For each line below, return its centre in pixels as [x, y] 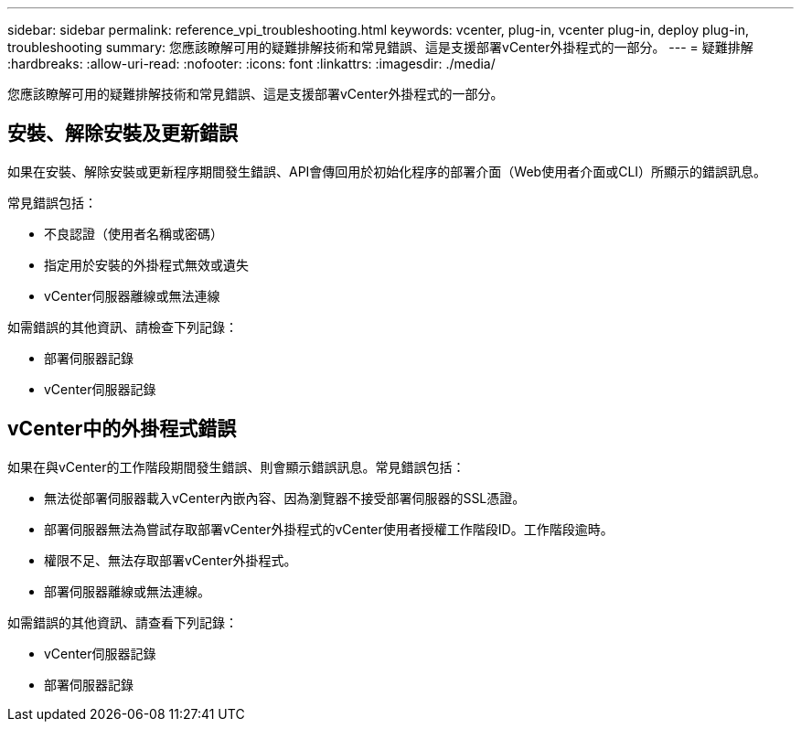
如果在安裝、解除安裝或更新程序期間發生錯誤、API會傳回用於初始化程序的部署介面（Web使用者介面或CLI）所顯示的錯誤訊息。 [387, 171]
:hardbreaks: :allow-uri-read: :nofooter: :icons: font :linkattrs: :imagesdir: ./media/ [251, 64]
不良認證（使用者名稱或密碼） [133, 233]
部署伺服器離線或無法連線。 [127, 591]
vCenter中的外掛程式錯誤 [122, 429]
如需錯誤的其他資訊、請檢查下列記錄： [123, 327]
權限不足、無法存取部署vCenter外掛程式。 [171, 560]
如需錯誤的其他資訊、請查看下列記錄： [123, 622]
